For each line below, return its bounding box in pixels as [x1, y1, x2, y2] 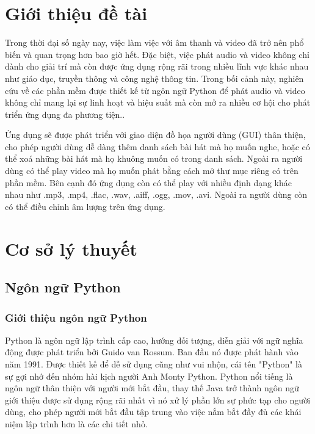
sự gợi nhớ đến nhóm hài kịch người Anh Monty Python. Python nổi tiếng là [5, 369, 293, 382]
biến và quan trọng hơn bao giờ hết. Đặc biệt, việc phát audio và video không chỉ [5, 48, 310, 60]
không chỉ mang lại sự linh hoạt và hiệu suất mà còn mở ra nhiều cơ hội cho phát [5, 96, 311, 109]
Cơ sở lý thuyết [5, 236, 138, 261]
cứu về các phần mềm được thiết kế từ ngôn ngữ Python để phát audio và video [5, 84, 305, 96]
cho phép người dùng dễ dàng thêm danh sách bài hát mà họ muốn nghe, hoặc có [5, 140, 310, 153]
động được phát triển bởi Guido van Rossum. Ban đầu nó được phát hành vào [5, 345, 299, 358]
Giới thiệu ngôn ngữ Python [5, 309, 147, 325]
